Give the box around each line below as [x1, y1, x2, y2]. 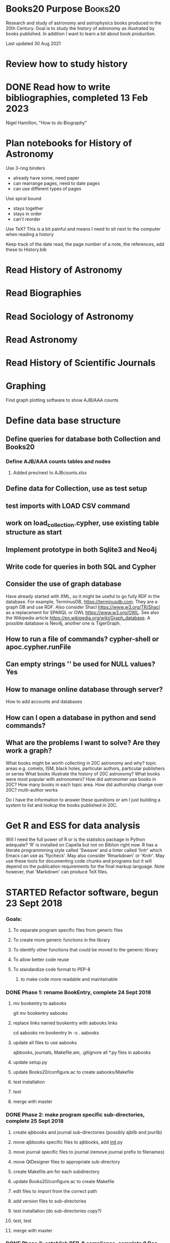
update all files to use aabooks [13, 1040, 77, 1046]
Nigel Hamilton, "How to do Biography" [6, 120, 88, 126]
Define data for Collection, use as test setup [6, 484, 147, 493]
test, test [13, 1218, 32, 1224]
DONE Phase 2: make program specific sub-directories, [6, 1111, 145, 1118]
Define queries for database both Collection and [6, 435, 161, 444]
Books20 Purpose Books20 [6, 3, 121, 15]
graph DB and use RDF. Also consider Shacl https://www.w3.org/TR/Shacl [6, 604, 160, 610]
